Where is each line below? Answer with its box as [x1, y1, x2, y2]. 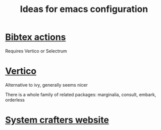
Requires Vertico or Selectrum [5, 48, 67, 54]
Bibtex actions [5, 31, 66, 43]
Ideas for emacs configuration [19, 3, 148, 15]
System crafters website [5, 115, 109, 126]
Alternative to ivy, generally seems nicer [5, 82, 88, 88]
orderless [5, 97, 25, 103]
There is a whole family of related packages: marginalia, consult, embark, [5, 91, 156, 98]
